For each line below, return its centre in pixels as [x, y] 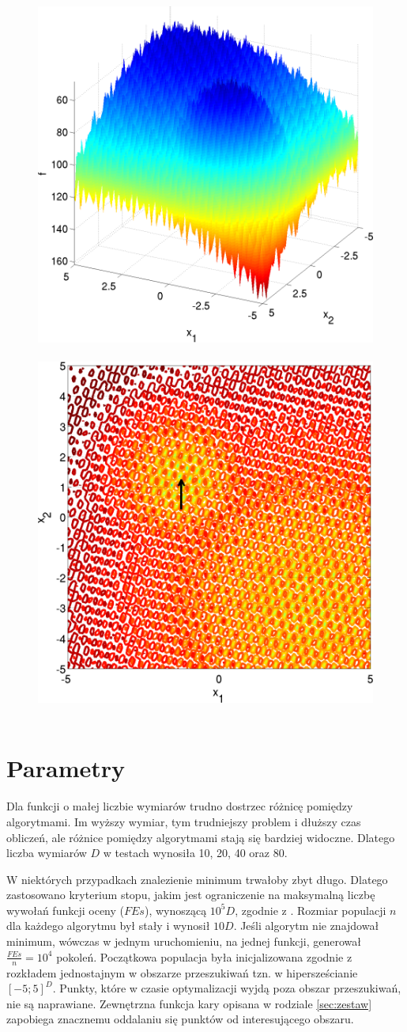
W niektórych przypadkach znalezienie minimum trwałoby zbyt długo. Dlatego [197, 879]
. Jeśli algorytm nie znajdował [306, 926]
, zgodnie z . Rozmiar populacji [311, 910]
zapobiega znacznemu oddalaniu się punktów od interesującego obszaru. [180, 1019]
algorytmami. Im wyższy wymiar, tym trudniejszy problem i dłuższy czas [184, 821]
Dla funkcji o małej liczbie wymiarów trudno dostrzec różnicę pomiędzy [180, 806]
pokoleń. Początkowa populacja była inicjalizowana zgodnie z [204, 956]
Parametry [66, 768]
